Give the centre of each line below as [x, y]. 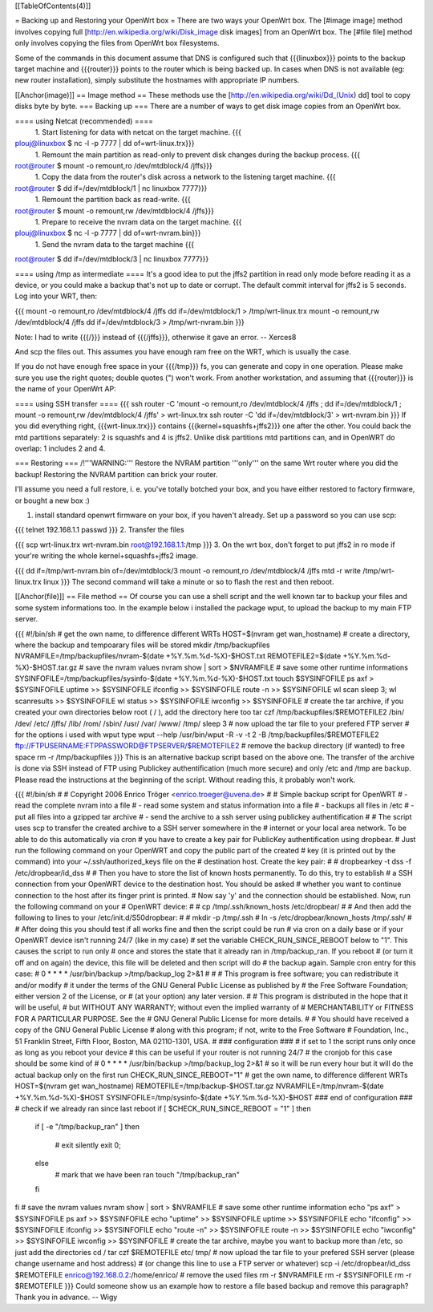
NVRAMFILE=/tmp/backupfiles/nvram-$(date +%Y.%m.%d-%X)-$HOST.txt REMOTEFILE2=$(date [178, 656]
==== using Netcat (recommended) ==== [84, 121]
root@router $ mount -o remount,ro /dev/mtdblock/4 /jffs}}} [113, 166]
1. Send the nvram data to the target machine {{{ [115, 244]
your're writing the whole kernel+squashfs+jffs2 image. [106, 556]
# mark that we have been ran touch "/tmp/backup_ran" [147, 1174]
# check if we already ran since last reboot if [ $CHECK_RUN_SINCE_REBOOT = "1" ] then [163, 1108]
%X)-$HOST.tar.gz [46, 667]
